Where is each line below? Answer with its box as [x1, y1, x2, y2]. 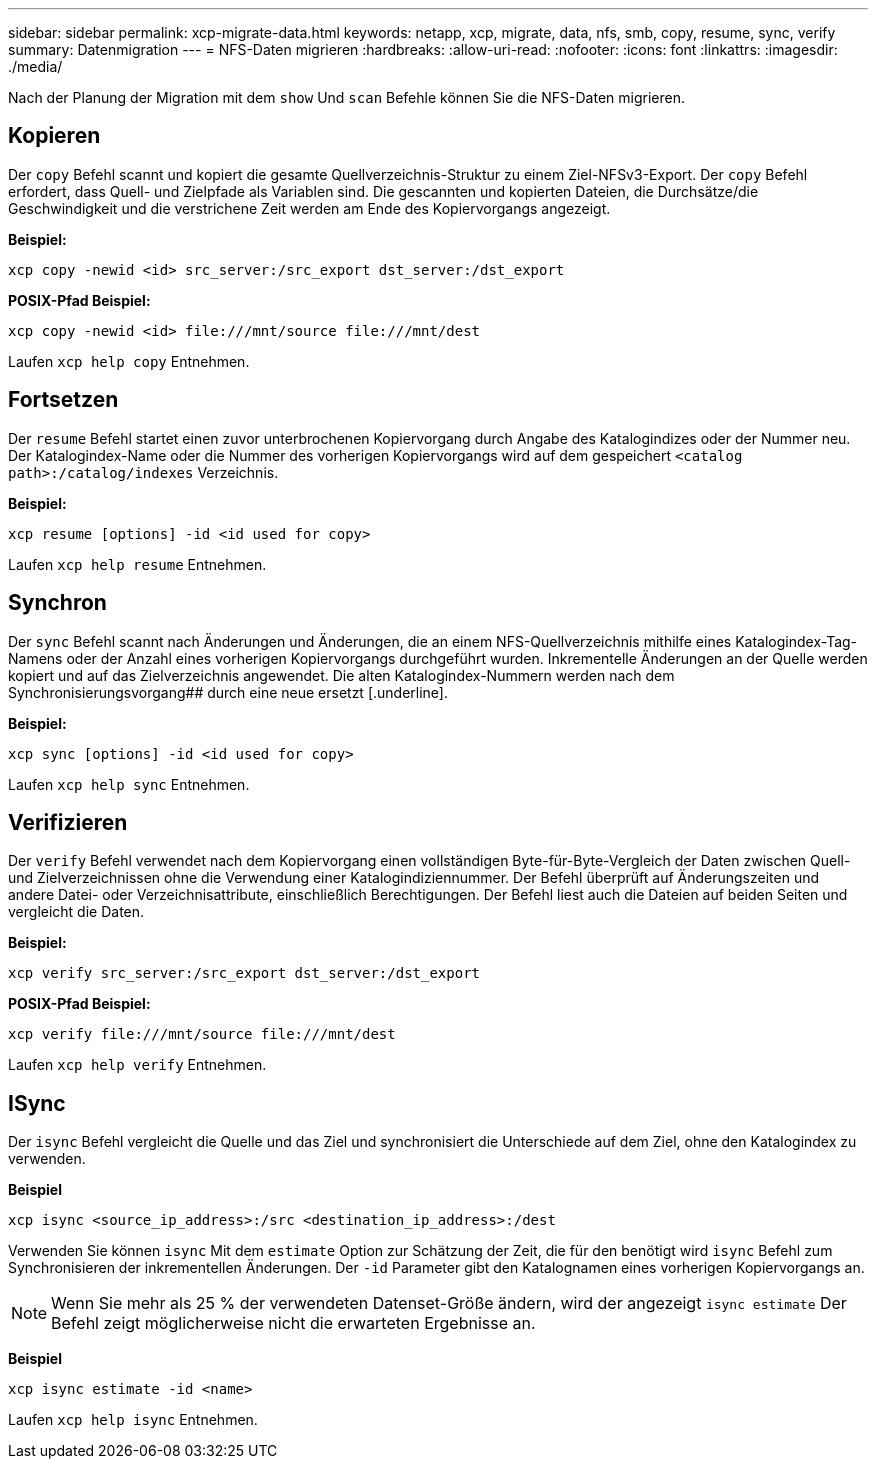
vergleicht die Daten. [8, 903, 145, 921]
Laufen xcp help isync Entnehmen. [8, 1411, 258, 1429]
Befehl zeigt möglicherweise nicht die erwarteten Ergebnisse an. [51, 1313, 536, 1334]
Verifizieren [8, 809, 128, 835]
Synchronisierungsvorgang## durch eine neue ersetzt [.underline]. [8, 683, 448, 701]
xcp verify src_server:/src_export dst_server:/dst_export [8, 965, 481, 982]
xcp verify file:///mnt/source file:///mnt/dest [8, 1026, 396, 1043]
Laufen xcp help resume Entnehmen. [8, 555, 267, 573]
